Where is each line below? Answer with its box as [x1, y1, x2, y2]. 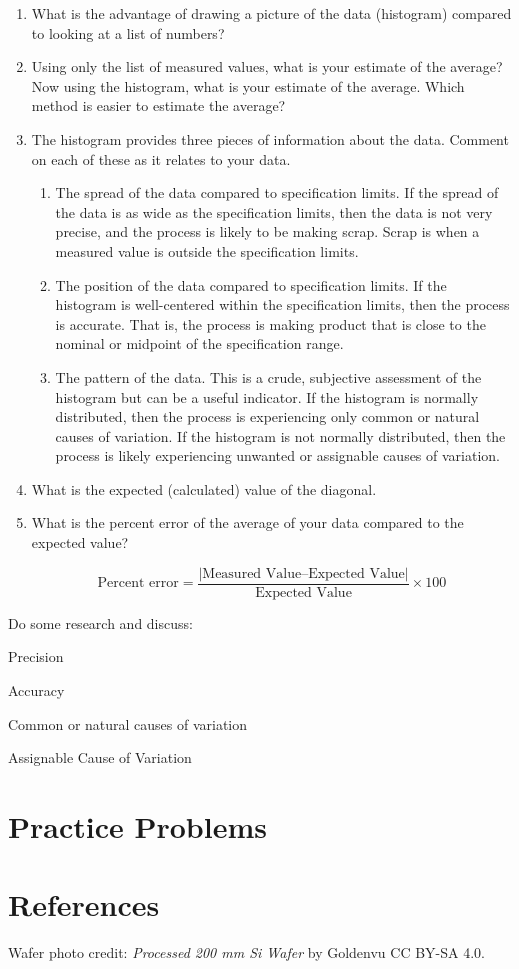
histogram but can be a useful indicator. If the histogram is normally [55, 386, 479, 407]
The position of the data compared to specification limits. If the [55, 274, 447, 295]
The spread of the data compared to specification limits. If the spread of [55, 182, 499, 203]
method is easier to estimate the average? [31, 95, 286, 116]
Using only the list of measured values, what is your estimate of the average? [31, 56, 503, 77]
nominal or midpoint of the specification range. [55, 333, 344, 354]
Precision [8, 646, 64, 667]
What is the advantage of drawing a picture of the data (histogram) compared [31, 3, 512, 23]
